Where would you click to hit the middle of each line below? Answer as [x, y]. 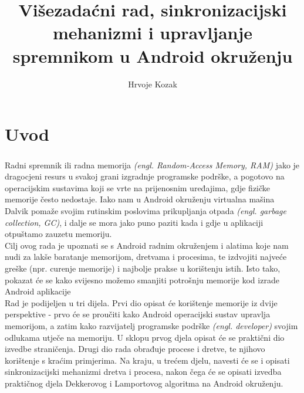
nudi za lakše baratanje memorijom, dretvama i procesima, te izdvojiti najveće [146, 257]
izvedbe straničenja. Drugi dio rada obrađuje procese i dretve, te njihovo [135, 349]
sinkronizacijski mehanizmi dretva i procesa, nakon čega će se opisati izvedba [143, 372]
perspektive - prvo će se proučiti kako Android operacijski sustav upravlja [138, 314]
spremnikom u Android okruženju [153, 55]
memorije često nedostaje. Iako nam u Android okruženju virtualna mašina [140, 199]
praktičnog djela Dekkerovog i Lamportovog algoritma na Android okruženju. [144, 383]
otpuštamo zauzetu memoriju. [58, 234]
